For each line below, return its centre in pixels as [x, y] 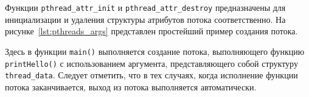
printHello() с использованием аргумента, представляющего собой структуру [151, 63]
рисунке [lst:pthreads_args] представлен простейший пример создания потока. [151, 31]
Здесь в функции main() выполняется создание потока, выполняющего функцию [155, 51]
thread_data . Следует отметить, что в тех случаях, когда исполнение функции [151, 75]
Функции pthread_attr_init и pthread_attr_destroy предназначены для [145, 7]
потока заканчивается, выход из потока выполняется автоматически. [131, 86]
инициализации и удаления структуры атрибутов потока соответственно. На [145, 19]
